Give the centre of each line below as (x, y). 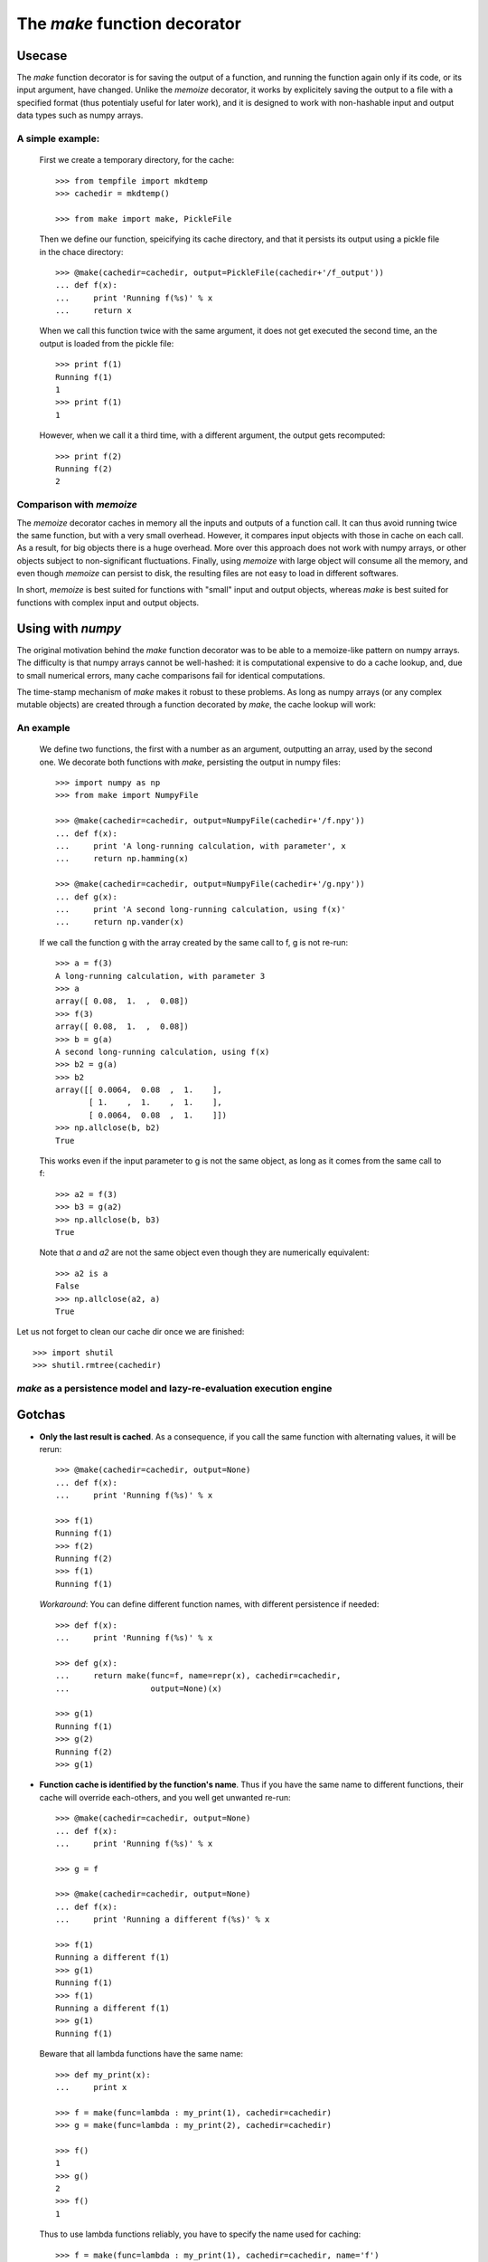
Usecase (42, 56)
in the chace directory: (81, 252)
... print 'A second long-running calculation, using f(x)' (201, 909)
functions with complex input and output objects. (108, 603)
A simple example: (58, 138)
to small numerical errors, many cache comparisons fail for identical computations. (171, 675)
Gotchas (41, 1415)
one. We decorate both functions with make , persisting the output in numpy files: (190, 762)
